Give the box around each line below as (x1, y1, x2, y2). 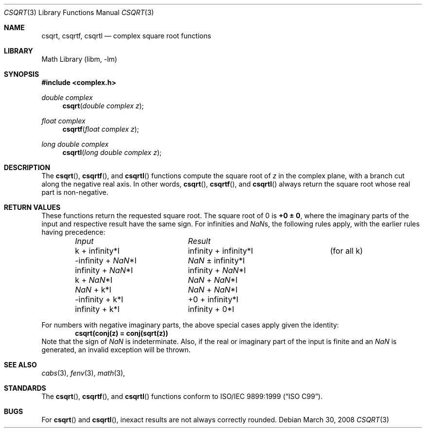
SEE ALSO (4, 361, 37, 369)
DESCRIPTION (4, 163, 51, 172)
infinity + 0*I (188, 304, 234, 314)
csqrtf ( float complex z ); (62, 125, 139, 133)
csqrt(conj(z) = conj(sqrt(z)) (75, 329, 168, 337)
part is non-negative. (41, 188, 108, 196)
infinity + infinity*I (188, 246, 253, 256)
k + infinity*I (75, 246, 120, 256)
